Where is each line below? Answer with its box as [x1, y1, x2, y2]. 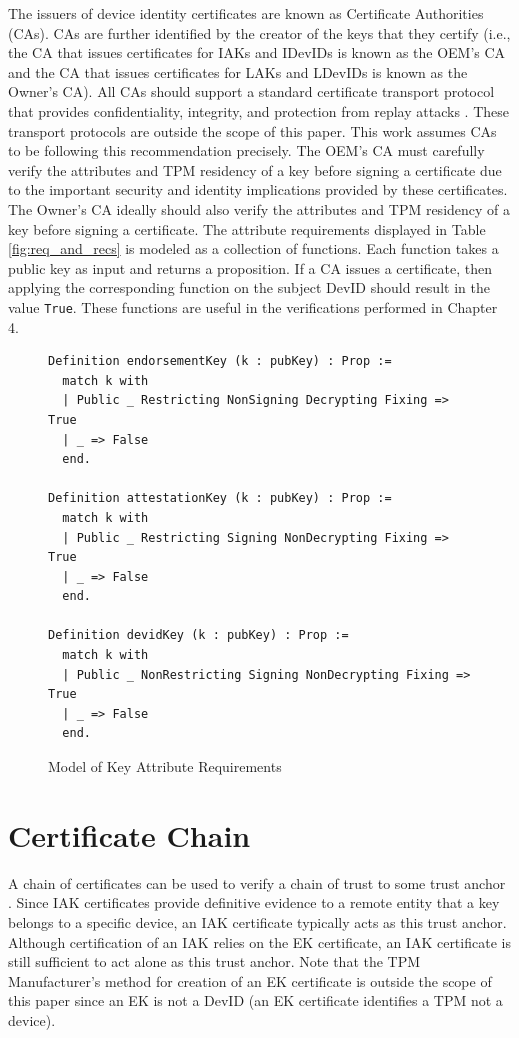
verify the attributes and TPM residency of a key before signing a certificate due [8, 159, 502, 180]
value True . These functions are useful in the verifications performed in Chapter [8, 296, 498, 317]
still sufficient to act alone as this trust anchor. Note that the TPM [8, 951, 421, 972]
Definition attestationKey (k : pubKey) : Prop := [48, 491, 392, 506]
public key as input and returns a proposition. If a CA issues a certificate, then [8, 257, 493, 278]
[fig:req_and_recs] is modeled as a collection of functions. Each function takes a [8, 238, 499, 259]
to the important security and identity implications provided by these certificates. [8, 179, 508, 200]
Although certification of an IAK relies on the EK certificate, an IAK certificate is [8, 931, 511, 952]
